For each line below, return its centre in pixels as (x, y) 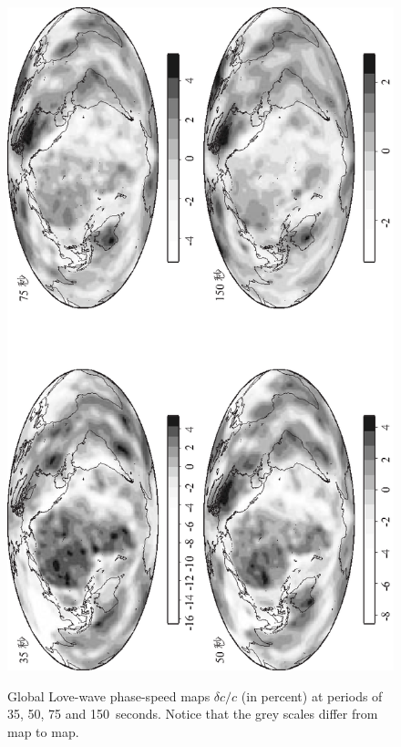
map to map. (43, 732)
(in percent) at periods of (312, 695)
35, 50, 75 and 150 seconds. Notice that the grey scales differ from (193, 714)
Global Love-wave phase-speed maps (109, 695)
